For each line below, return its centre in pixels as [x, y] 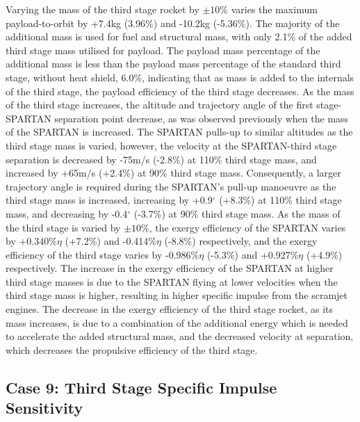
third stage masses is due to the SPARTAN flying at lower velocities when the [172, 281]
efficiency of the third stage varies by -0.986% [103, 254]
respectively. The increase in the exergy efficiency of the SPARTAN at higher [170, 268]
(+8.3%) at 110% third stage [280, 200]
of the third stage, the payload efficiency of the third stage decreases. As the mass [180, 91]
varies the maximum [274, 9]
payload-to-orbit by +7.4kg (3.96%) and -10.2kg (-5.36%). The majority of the [173, 23]
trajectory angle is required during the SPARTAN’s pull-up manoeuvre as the [171, 186]
